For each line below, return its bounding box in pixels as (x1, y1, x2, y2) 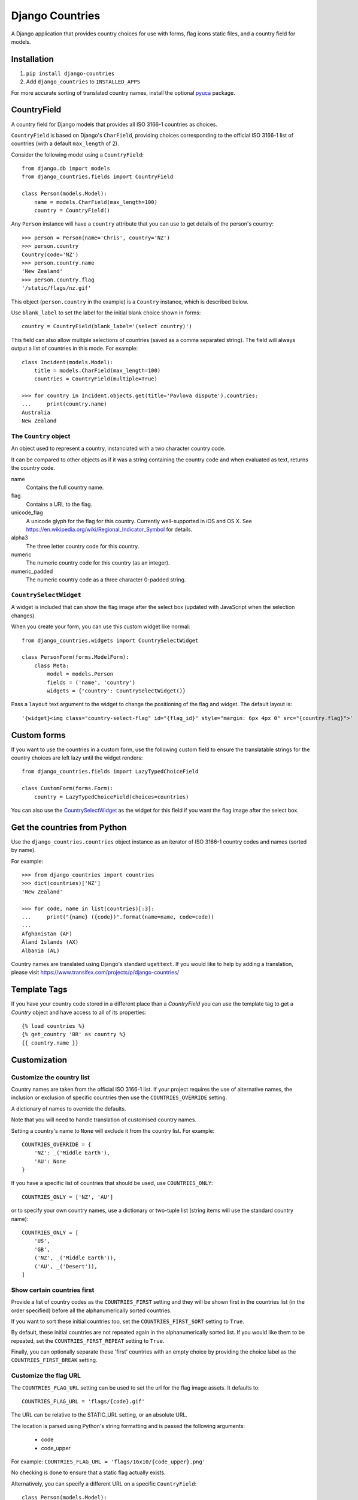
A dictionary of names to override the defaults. (11, 1105, 126, 1112)
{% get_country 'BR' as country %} (22, 1031, 126, 1038)
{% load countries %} (22, 1023, 85, 1029)
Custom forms (11, 730, 66, 740)
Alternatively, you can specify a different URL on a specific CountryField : (11, 1480, 197, 1487)
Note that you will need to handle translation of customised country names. (11, 1116, 197, 1123)
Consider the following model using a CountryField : (11, 151, 144, 158)
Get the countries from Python (11, 822, 127, 832)
